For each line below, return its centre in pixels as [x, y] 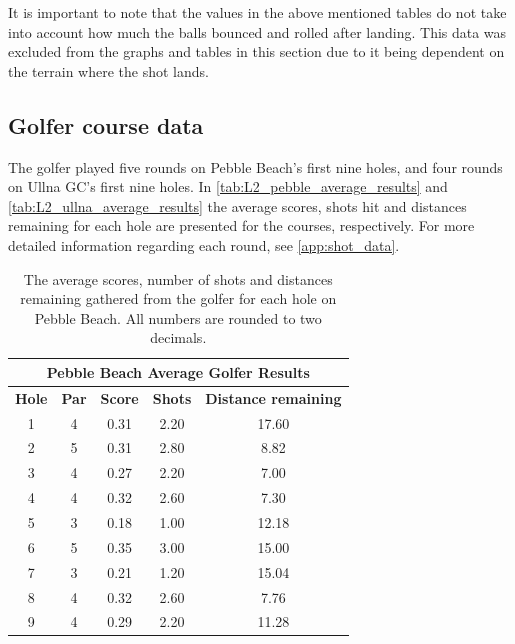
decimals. [178, 337]
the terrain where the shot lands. [108, 70]
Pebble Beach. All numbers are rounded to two [178, 317]
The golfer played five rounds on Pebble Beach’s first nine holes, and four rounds [255, 166]
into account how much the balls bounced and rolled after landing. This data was [257, 31]
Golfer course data [106, 124]
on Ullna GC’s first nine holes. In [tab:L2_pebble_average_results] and [228, 186]
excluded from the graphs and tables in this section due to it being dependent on [256, 51]
